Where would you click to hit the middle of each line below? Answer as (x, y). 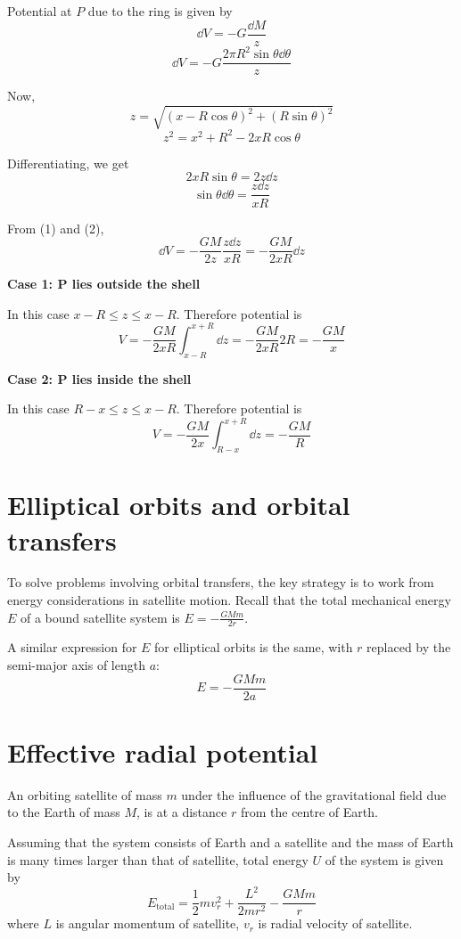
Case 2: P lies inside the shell (99, 378)
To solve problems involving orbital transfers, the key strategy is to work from (221, 582)
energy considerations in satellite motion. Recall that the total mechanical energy (229, 600)
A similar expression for (72, 647)
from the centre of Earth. (309, 812)
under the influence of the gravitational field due (314, 794)
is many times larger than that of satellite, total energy (158, 859)
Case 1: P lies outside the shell (104, 284)
